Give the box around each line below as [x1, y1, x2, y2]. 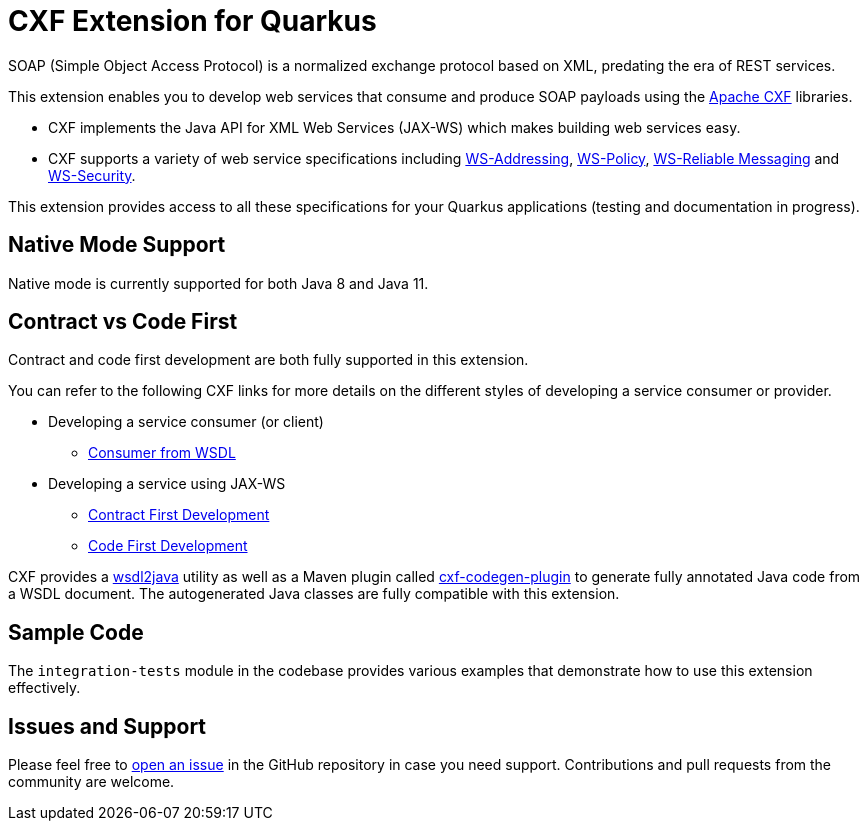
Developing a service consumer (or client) [48, 413, 324, 431]
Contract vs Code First [8, 309, 238, 335]
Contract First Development [88, 506, 270, 524]
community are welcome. [8, 773, 175, 791]
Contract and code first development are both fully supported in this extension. [8, 351, 529, 369]
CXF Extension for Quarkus [8, 4, 377, 38]
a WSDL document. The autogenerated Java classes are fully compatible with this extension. [8, 585, 620, 603]
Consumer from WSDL [88, 444, 236, 462]
